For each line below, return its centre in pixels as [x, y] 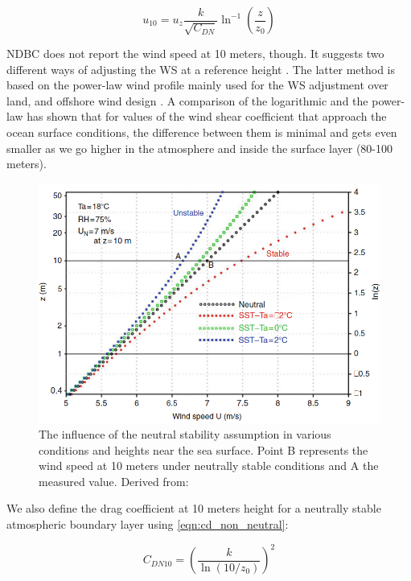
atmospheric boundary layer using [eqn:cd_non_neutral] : [148, 524]
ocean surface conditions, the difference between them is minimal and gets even [202, 132]
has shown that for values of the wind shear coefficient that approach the [207, 116]
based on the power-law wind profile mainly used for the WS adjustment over [197, 85]
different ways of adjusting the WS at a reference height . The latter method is [201, 69]
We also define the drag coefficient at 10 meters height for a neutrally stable [194, 508]
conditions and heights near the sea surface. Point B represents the [203, 449]
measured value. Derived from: [114, 481]
